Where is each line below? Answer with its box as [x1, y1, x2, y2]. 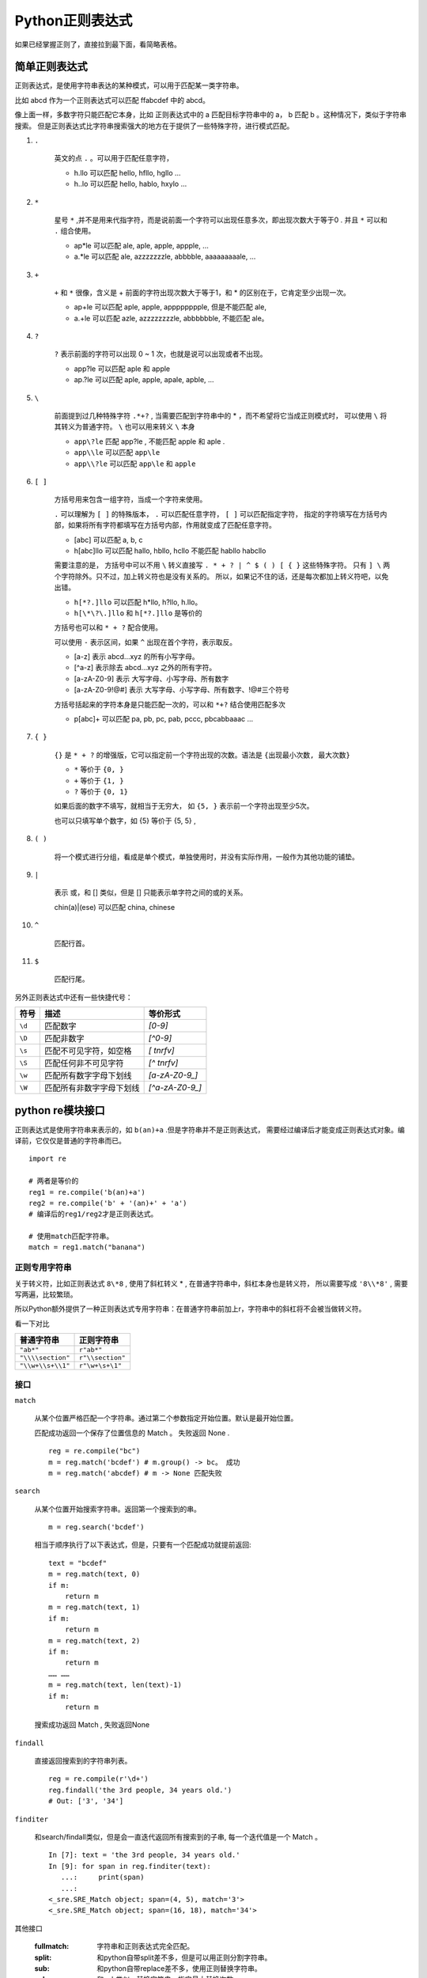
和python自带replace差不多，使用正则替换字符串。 [96, 1963, 263, 1973]
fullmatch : [34, 1942, 70, 1951]
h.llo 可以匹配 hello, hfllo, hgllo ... [74, 168, 181, 177]
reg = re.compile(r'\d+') [48, 1775, 149, 1783]
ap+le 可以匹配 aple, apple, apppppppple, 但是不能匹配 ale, [74, 302, 266, 312]
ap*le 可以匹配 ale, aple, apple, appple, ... [74, 241, 209, 250]
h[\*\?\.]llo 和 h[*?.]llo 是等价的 [74, 608, 202, 617]
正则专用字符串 [14, 1262, 72, 1273]
